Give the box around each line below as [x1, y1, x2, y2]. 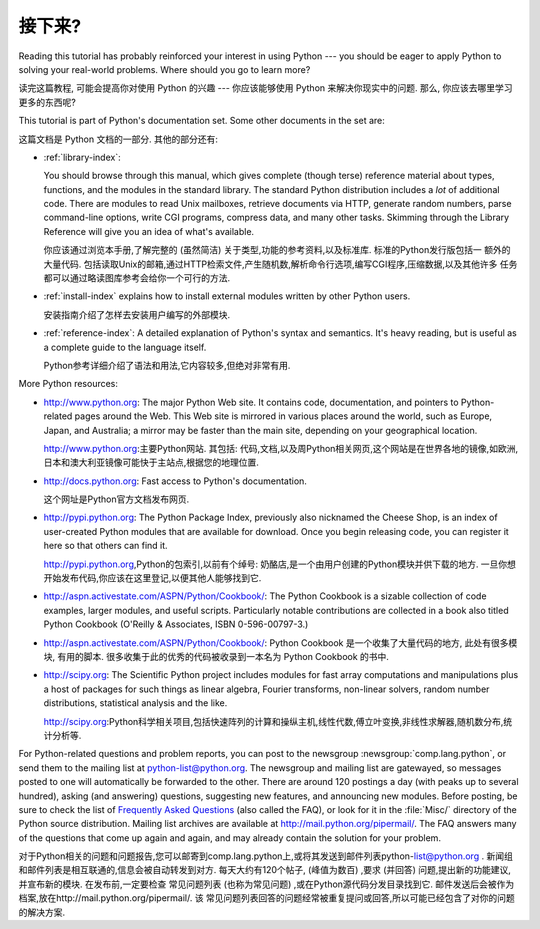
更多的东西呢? [18, 96, 77, 108]
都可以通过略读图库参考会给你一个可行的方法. [43, 272, 231, 284]
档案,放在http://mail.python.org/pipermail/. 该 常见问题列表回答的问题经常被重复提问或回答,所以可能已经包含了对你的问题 [18, 892, 515, 904]
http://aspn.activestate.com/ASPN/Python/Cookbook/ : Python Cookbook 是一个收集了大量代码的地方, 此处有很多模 [43, 636, 518, 649]
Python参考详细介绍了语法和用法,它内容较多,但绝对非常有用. [43, 359, 291, 371]
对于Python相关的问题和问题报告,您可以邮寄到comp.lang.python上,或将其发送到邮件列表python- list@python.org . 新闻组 [18, 850, 514, 862]
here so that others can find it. [43, 540, 169, 552]
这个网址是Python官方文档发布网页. [43, 493, 190, 505]
